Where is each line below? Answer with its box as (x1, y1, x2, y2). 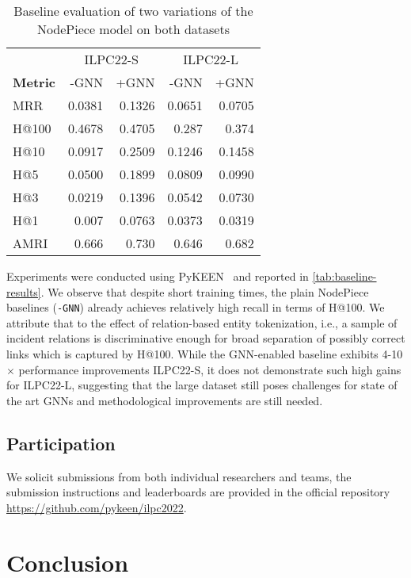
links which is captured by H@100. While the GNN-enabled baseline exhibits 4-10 (6, 346, 403, 362)
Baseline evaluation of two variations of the (13, 2, 253, 20)
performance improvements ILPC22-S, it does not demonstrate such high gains (18, 361, 401, 377)
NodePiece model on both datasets (36, 20, 230, 38)
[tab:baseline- (312, 268, 377, 284)
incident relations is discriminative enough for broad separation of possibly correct (6, 330, 405, 346)
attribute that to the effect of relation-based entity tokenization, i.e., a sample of (6, 314, 398, 331)
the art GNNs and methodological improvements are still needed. (6, 392, 323, 408)
